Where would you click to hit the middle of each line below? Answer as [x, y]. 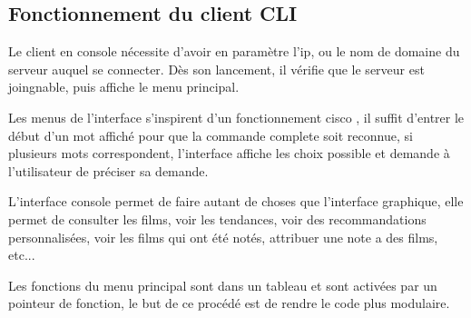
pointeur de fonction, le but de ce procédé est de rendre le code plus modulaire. [229, 303]
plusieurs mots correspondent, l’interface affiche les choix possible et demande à [229, 153]
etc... [22, 255]
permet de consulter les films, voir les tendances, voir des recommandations [217, 219]
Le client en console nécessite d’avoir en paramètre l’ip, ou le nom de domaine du [234, 51]
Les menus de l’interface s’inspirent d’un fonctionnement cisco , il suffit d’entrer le [236, 117]
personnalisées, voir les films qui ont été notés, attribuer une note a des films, [223, 237]
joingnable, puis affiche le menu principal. [124, 87]
